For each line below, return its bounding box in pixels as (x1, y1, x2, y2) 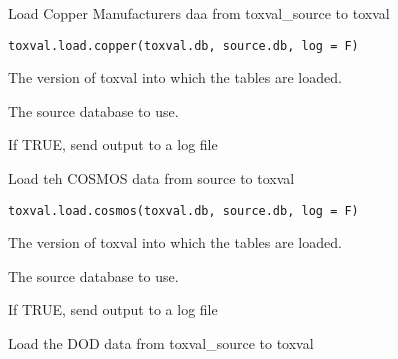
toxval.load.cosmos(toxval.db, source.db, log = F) (8, 203, 359, 218)
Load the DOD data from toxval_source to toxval (8, 333, 314, 354)
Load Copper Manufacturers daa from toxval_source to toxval (8, 3, 390, 23)
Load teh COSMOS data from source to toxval (8, 168, 295, 189)
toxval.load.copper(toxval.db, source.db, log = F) (8, 38, 359, 53)
